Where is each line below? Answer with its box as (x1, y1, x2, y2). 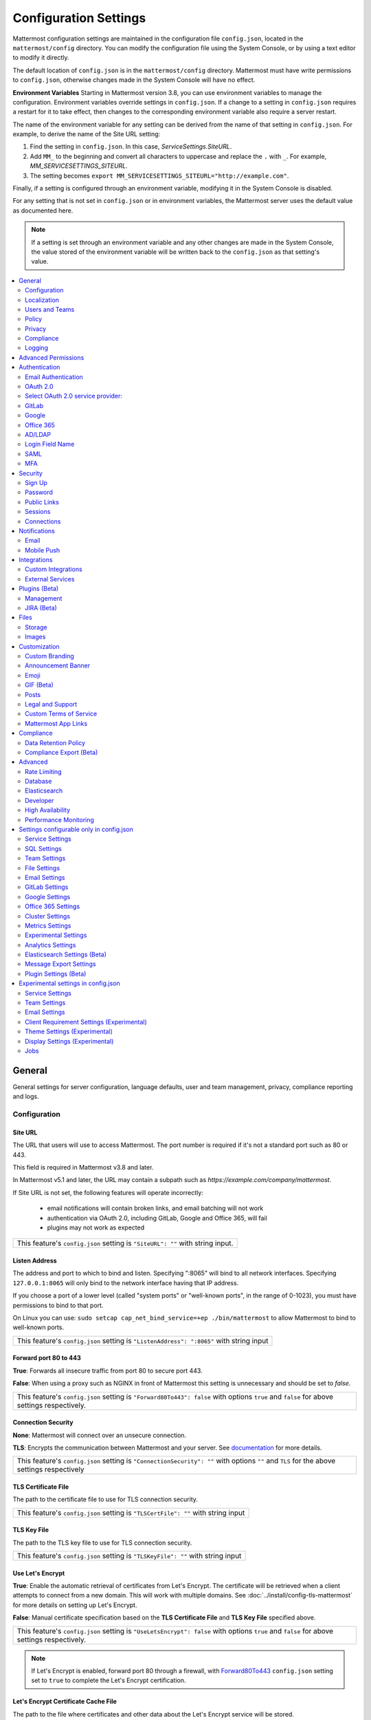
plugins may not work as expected (47, 1223, 145, 1232)
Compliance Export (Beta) (25, 748, 98, 756)
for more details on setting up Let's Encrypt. (12, 1600, 137, 1609)
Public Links (25, 497, 60, 506)
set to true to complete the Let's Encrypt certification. (31, 1676, 186, 1685)
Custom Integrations (25, 565, 82, 574)
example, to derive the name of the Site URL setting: (12, 130, 161, 138)
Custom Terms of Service (25, 709, 98, 718)
